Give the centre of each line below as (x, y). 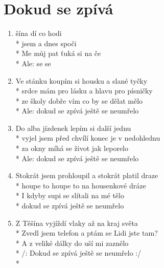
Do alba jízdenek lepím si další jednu (73, 128)
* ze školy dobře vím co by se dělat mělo (79, 100)
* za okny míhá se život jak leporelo (72, 148)
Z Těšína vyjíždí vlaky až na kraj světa (77, 223)
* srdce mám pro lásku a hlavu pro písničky (84, 91)
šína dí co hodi (39, 33)
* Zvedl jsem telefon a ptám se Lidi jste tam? (87, 233)
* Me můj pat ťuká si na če (58, 53)
